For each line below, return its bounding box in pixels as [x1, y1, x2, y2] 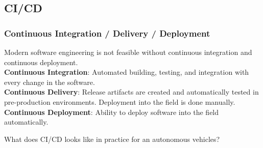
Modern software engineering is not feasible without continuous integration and [4, 47, 252, 57]
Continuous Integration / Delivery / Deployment [4, 26, 210, 39]
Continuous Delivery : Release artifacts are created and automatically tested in [4, 86, 259, 97]
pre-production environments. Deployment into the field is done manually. [4, 96, 235, 107]
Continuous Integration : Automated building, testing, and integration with [4, 67, 249, 77]
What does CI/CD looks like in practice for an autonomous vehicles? [4, 133, 220, 144]
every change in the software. [4, 76, 95, 87]
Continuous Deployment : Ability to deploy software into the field [4, 106, 219, 117]
